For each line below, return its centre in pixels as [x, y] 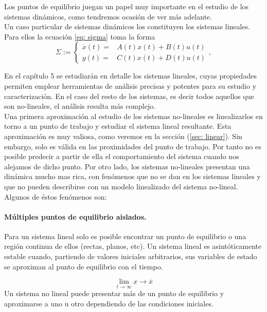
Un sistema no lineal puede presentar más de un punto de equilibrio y [114, 293]
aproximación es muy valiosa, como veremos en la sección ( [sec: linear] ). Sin [123, 136]
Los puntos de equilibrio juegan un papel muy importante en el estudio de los [127, 6]
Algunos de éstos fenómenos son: [56, 196]
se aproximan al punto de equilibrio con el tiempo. [84, 266]
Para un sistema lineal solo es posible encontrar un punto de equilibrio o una [125, 236]
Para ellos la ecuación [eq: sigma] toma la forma [80, 36]
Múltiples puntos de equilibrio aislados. [75, 216]
